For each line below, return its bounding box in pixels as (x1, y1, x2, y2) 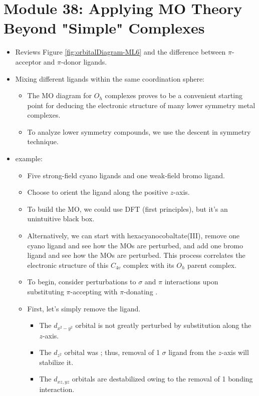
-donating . (124, 286, 158, 296)
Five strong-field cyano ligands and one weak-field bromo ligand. (27, 170, 225, 180)
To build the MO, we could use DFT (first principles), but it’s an (27, 203, 228, 214)
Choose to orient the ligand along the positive (27, 187, 168, 197)
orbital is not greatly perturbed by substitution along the (75, 320, 251, 330)
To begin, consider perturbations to (27, 276, 136, 287)
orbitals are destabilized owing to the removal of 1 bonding (72, 373, 253, 384)
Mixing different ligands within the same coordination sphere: (15, 73, 205, 84)
